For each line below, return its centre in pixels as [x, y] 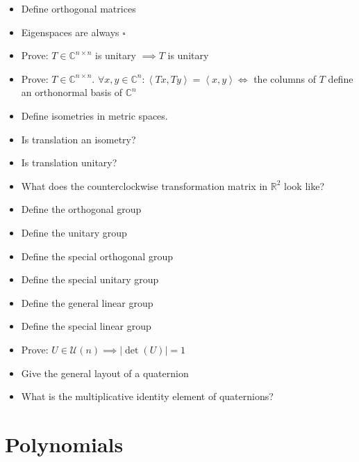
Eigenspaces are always [70, 32]
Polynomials [64, 444]
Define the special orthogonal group [97, 256]
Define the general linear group [87, 302]
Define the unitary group [74, 232]
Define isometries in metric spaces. [94, 115]
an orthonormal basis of [72, 92]
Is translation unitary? [69, 162]
